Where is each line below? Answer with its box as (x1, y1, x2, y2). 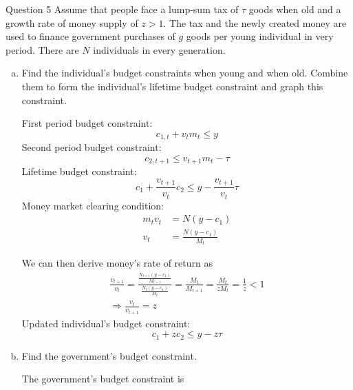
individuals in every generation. (93, 42, 226, 57)
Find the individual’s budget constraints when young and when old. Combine (21, 65, 348, 80)
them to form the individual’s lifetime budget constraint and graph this (21, 79, 323, 93)
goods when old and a (248, 2, 341, 16)
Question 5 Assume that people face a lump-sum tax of (6, 2, 239, 16)
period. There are (6, 42, 79, 57)
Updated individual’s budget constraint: (21, 316, 191, 330)
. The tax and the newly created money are (163, 15, 347, 30)
